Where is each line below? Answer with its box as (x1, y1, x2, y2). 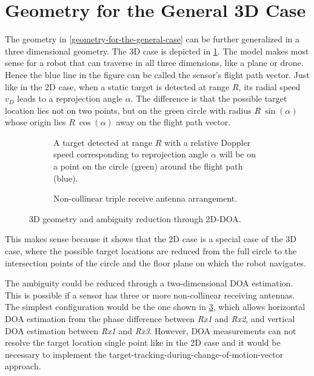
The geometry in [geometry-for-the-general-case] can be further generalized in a (5, 33, 300, 45)
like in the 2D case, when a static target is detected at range (5, 80, 230, 93)
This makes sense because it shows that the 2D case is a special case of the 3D (5, 233, 296, 245)
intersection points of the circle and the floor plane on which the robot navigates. (5, 256, 307, 269)
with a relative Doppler (164, 136, 251, 148)
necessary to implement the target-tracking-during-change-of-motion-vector (5, 348, 284, 360)
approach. (5, 360, 41, 372)
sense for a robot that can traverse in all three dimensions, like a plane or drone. (5, 56, 304, 69)
